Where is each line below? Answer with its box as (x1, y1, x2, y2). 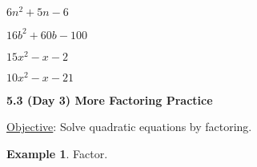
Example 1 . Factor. (6, 145, 108, 161)
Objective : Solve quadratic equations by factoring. (6, 118, 252, 135)
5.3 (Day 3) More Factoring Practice (6, 91, 213, 108)
